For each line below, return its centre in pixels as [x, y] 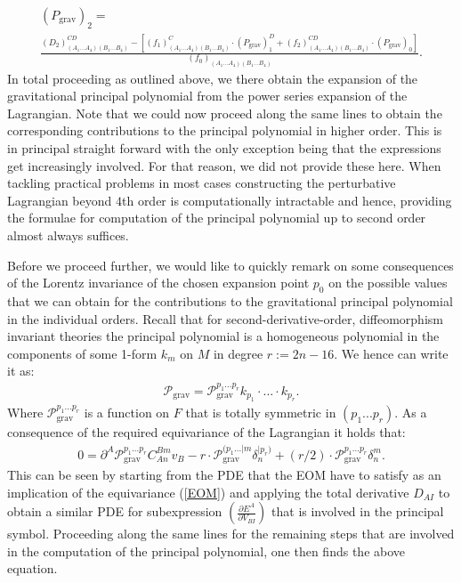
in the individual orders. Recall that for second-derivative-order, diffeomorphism [225, 318]
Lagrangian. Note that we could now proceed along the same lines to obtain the [225, 113]
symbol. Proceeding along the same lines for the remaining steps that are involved [231, 534]
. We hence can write [391, 353]
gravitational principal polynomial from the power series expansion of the [207, 96]
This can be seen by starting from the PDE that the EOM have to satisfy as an [224, 474]
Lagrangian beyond [60, 200]
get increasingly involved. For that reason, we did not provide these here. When [224, 165]
